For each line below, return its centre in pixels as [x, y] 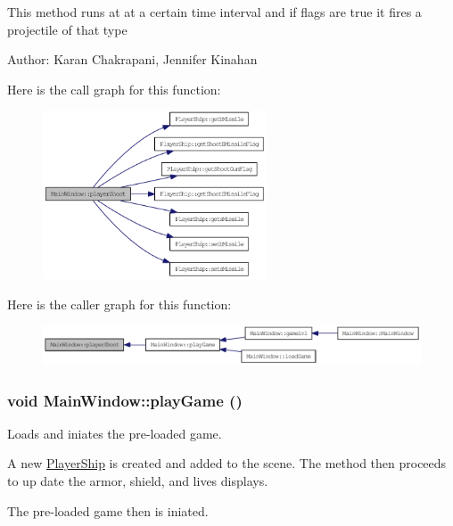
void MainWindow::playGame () [125, 400]
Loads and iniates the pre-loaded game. [115, 433]
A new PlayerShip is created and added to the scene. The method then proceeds [227, 463]
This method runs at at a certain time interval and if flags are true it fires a [214, 12]
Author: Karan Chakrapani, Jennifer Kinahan [132, 59]
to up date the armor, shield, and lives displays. [138, 481]
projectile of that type [67, 29]
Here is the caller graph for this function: [119, 304]
